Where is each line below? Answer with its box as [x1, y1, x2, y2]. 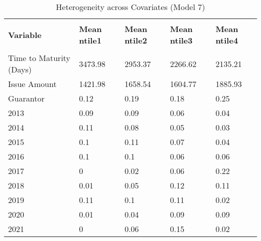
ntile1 [79, 34, 102, 46]
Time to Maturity [8, 52, 71, 63]
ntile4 [215, 34, 238, 46]
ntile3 [170, 34, 193, 46]
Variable [8, 28, 42, 40]
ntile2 [124, 34, 147, 46]
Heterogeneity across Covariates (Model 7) [56, 1, 205, 12]
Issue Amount [8, 78, 57, 89]
